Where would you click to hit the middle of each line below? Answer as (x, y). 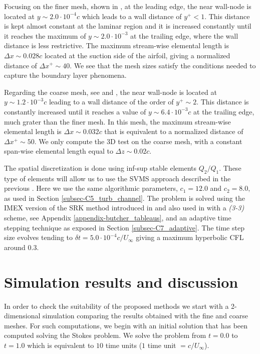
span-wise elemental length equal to (59, 151)
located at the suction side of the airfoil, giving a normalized (137, 55)
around (15, 247)
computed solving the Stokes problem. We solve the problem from (105, 335)
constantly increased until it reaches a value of (75, 111)
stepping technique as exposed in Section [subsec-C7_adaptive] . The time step (124, 227)
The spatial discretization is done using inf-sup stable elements (100, 167)
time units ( (124, 345)
